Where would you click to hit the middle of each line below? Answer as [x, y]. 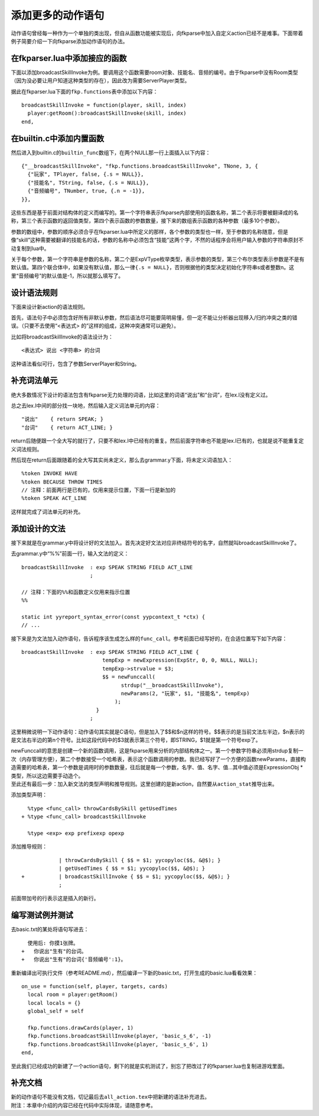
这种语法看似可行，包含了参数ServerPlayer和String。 [75, 363]
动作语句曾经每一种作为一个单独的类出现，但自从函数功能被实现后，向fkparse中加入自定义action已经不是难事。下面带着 [157, 33]
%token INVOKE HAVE [50, 474]
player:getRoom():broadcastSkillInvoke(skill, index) [107, 113]
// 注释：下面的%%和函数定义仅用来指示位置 [76, 592]
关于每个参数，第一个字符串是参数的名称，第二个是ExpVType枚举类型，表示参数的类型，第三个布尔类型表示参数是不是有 [158, 259]
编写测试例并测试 [42, 915]
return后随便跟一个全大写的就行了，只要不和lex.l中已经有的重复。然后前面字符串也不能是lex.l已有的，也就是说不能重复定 [157, 441]
